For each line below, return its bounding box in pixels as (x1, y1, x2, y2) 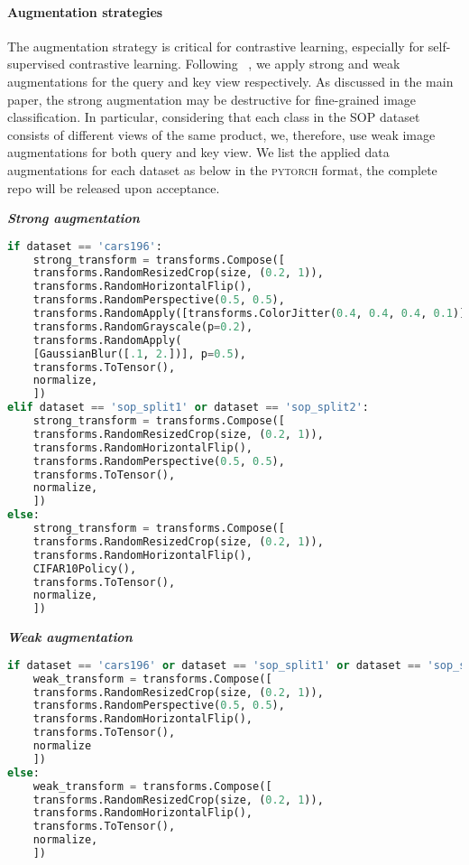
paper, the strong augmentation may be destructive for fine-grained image (7, 89, 417, 108)
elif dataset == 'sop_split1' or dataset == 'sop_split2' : (7, 401, 369, 414)
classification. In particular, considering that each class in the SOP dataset (7, 107, 420, 126)
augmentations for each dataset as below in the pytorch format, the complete (7, 160, 437, 179)
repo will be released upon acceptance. (7, 178, 220, 197)
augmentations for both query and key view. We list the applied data (7, 143, 390, 162)
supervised (7, 54, 65, 73)
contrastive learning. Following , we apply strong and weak (69, 54, 400, 73)
